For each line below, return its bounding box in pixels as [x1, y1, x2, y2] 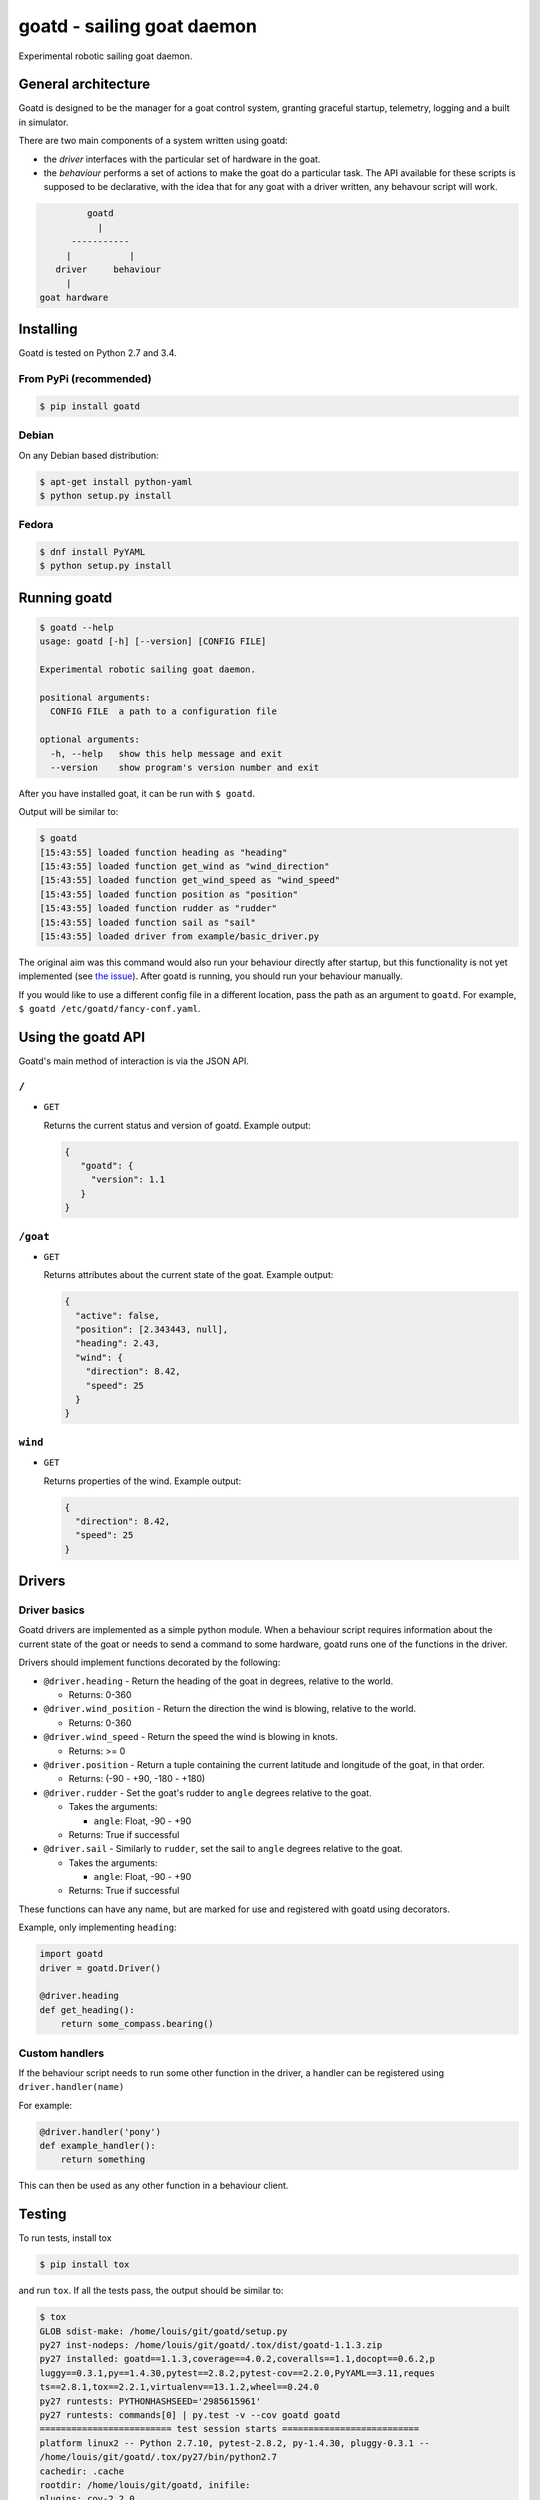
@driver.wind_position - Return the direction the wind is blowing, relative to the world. [43, 1703, 417, 1715]
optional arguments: [39, 734, 140, 745]
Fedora [18, 518, 54, 532]
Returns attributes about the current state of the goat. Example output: [43, 1269, 334, 1281]
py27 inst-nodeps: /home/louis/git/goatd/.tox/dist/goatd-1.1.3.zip [39, 2340, 383, 2351]
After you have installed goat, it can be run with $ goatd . [18, 787, 255, 799]
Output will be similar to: [18, 806, 119, 818]
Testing [18, 2206, 67, 2223]
